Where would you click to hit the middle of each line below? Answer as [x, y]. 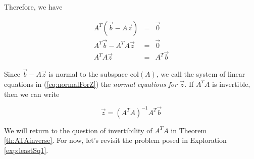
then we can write [32, 94]
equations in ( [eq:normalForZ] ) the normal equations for [91, 84]
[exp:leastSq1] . [26, 150]
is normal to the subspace [88, 74]
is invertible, [231, 84]
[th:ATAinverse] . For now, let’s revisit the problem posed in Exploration [115, 140]
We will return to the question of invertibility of [78, 130]
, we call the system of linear [201, 74]
